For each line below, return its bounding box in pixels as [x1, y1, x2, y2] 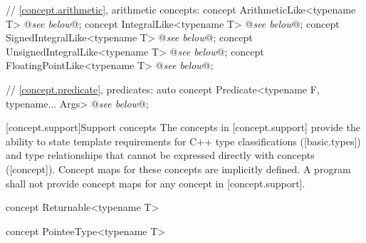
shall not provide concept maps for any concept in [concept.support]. [6, 175, 305, 190]
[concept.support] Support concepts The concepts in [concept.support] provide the [6, 120, 360, 135]
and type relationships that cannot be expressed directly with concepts [6, 148, 315, 162]
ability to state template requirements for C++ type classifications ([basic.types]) [6, 133, 361, 148]
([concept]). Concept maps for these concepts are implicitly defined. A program [6, 161, 351, 176]
